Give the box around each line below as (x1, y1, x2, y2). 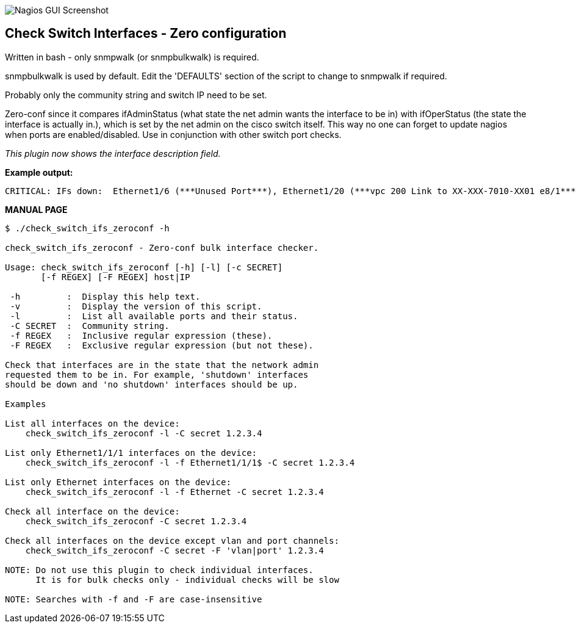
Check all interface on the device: (5, 506, 180, 516)
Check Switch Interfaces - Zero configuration (5, 26, 287, 42)
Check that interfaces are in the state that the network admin (5, 359, 319, 370)
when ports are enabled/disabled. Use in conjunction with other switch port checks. (5, 129, 342, 140)
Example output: (5, 167, 73, 178)
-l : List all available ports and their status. (10, 311, 298, 321)
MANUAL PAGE (5, 204, 68, 215)
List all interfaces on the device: (5, 418, 180, 428)
